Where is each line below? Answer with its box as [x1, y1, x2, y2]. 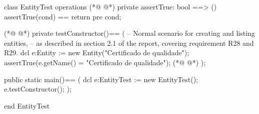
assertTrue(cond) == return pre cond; [4, 11, 121, 21]
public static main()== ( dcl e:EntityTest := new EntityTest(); [4, 74, 198, 84]
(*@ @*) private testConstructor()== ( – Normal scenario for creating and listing [4, 28, 255, 38]
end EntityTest [4, 100, 50, 111]
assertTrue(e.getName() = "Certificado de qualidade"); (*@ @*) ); [4, 57, 206, 67]
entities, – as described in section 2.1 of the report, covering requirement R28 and [4, 37, 254, 48]
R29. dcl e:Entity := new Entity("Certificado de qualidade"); [4, 47, 189, 58]
